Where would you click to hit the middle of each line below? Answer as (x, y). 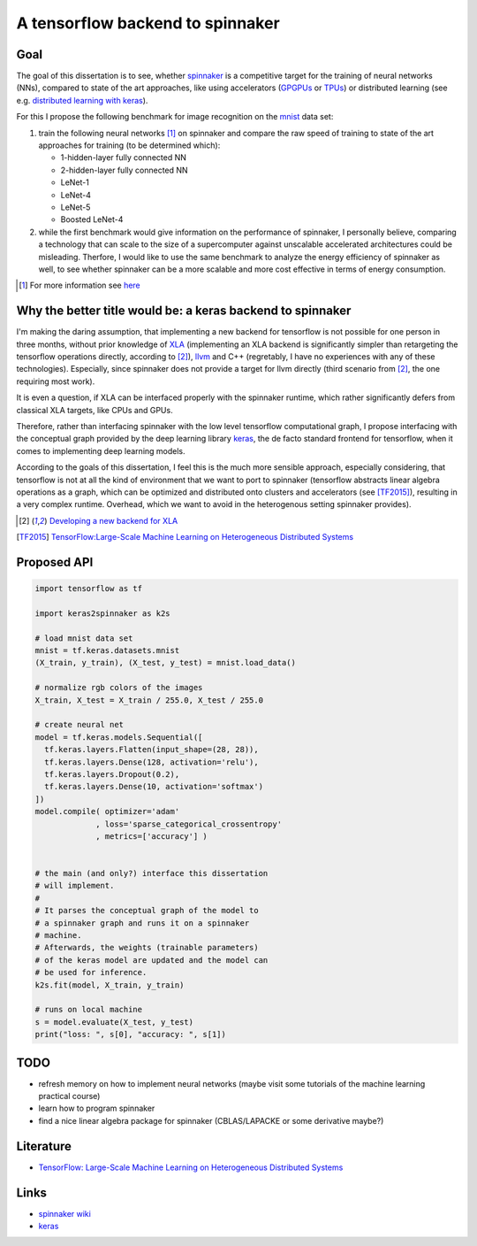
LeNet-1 (75, 182)
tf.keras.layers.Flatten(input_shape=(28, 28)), (152, 750)
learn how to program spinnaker (97, 1108)
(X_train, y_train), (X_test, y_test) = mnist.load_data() (165, 663)
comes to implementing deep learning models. (101, 450)
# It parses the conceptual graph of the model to (147, 911)
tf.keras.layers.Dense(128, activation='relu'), (152, 762)
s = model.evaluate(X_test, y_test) (114, 1022)
